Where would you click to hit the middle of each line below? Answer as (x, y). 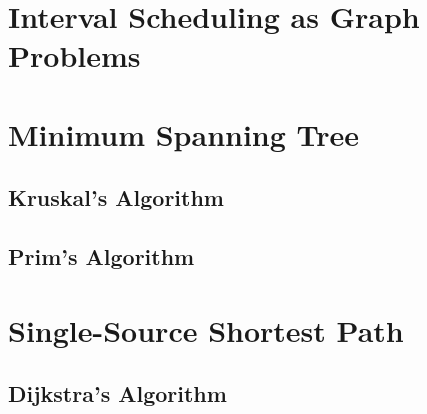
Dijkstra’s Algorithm (117, 393)
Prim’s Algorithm (101, 256)
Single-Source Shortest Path (206, 329)
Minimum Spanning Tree (184, 133)
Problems (74, 55)
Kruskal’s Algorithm (116, 197)
